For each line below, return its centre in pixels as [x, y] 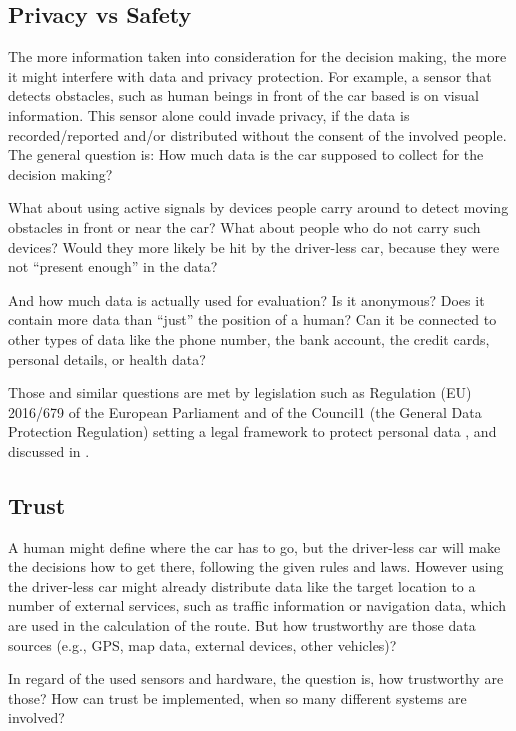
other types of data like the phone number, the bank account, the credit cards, [249, 338]
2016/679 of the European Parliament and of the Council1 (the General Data [245, 411]
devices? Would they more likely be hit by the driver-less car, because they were [254, 246]
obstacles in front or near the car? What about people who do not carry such [244, 226]
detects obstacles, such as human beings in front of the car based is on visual [243, 95]
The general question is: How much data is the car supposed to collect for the [246, 154]
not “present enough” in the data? [113, 266]
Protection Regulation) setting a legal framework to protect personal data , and [252, 431]
